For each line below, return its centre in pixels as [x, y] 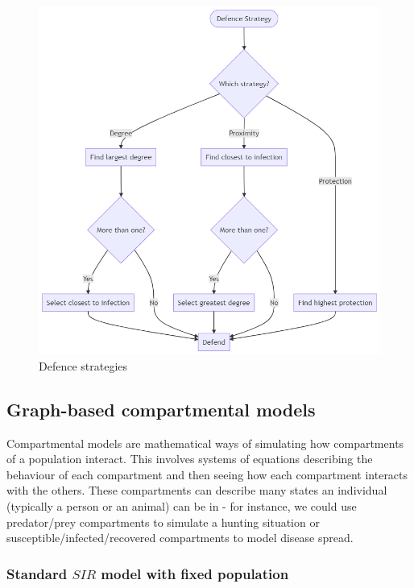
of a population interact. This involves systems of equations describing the [190, 459]
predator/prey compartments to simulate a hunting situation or [163, 522]
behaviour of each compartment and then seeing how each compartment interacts [207, 474]
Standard [37, 573]
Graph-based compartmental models [161, 409]
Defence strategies [83, 365]
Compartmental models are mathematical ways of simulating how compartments [205, 443]
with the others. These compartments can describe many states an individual [197, 490]
